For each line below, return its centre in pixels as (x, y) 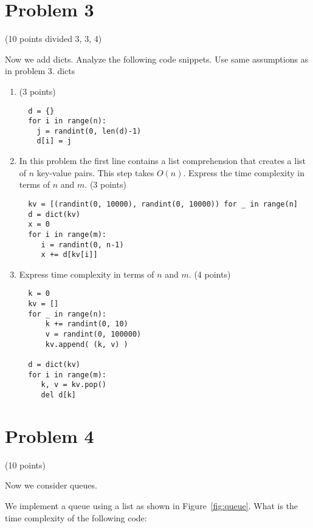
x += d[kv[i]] (69, 255)
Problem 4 (50, 435)
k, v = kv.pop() (74, 385)
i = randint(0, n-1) (82, 245)
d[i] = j (54, 141)
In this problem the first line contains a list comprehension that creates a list (163, 161)
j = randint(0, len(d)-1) (89, 131)
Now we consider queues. (51, 485)
